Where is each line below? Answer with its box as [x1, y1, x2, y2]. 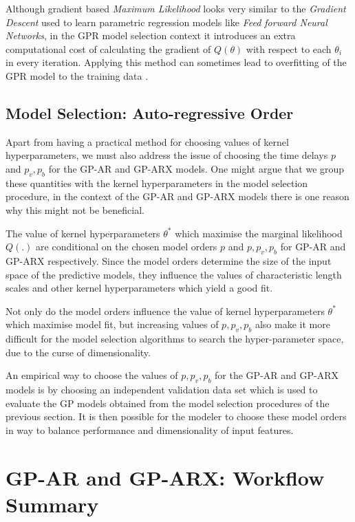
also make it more [255, 317, 330, 331]
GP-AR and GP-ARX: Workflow [6, 463, 325, 491]
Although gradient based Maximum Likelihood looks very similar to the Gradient [6, 1, 346, 15]
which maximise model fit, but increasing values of [6, 317, 219, 331]
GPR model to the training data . [6, 68, 149, 83]
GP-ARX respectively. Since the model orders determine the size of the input [6, 253, 332, 268]
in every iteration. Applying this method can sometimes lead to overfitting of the [6, 55, 347, 69]
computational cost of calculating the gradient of [6, 41, 211, 56]
